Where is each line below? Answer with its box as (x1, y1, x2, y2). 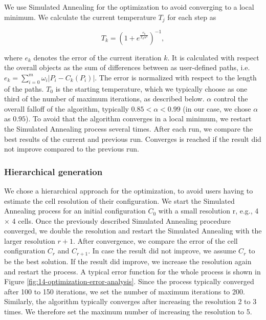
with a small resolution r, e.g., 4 (158, 205, 259, 216)
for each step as (167, 11, 216, 22)
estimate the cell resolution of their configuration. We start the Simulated (4, 195, 235, 206)
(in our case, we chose (183, 103, 251, 114)
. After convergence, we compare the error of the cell (73, 235, 238, 246)
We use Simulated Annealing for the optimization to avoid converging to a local (4, 2, 254, 12)
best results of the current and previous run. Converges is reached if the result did (4, 133, 261, 144)
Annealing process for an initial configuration (4, 205, 146, 216)
